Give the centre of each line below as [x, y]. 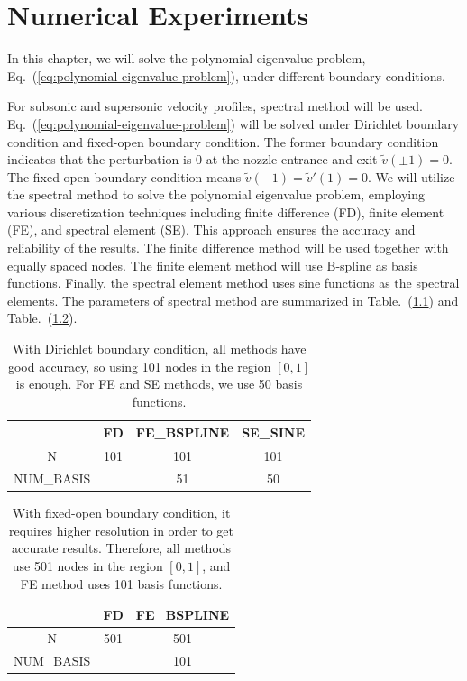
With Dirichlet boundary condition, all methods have [159, 349]
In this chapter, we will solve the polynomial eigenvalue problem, [187, 58]
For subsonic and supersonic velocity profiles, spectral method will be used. [215, 106]
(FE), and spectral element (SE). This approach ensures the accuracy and [211, 230]
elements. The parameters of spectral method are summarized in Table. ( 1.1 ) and [233, 300]
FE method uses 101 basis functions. [121, 583]
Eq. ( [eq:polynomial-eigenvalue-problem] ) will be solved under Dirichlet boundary [233, 123]
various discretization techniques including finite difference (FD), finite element [226, 212]
